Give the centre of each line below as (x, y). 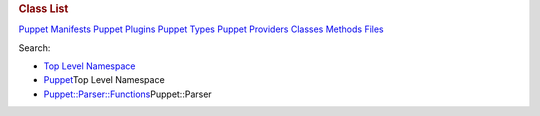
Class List (43, 8)
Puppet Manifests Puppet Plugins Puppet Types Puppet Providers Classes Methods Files (201, 29)
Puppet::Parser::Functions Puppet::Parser (127, 94)
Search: (34, 47)
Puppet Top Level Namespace (104, 80)
